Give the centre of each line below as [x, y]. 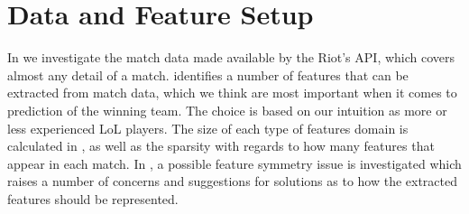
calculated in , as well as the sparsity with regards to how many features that [221, 146]
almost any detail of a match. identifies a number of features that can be [208, 74]
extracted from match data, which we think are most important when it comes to [232, 93]
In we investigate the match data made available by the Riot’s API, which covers [231, 57]
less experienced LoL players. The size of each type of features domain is [208, 128]
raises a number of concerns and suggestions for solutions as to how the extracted [233, 181]
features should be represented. [93, 198]
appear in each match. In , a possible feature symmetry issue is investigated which [234, 163]
